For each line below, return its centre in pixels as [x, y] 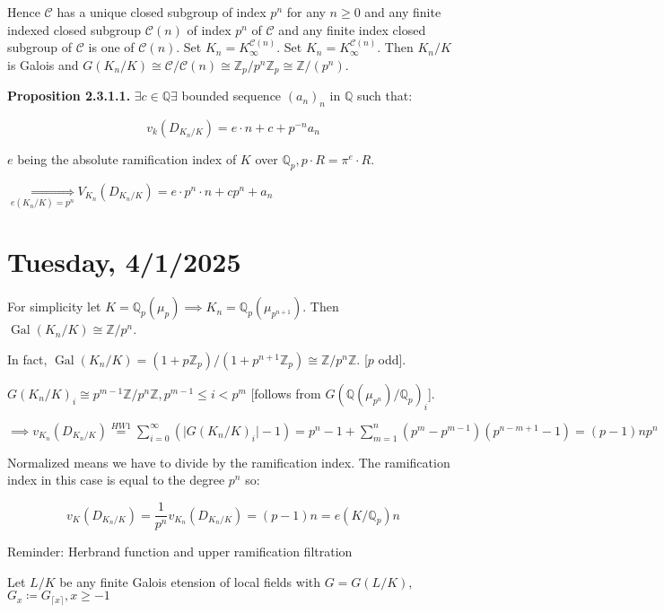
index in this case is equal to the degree [116, 480]
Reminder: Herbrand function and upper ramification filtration [180, 552]
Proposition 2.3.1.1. [69, 96]
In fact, [27, 359]
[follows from [286, 393]
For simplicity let [54, 306]
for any [306, 12]
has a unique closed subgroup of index [162, 12]
